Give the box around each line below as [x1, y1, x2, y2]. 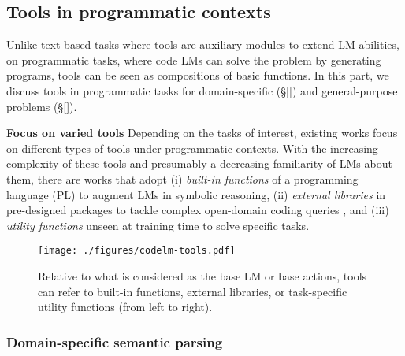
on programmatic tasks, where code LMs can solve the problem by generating [6, 51, 381, 68]
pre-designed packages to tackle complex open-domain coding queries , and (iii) [6, 202, 389, 218]
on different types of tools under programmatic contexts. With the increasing [6, 139, 378, 156]
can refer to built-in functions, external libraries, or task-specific [38, 283, 347, 299]
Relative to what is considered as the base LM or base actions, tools [38, 267, 367, 284]
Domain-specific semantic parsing [6, 332, 223, 351]
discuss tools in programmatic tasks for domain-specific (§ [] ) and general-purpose [6, 82, 398, 98]
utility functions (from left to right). [38, 299, 213, 315]
